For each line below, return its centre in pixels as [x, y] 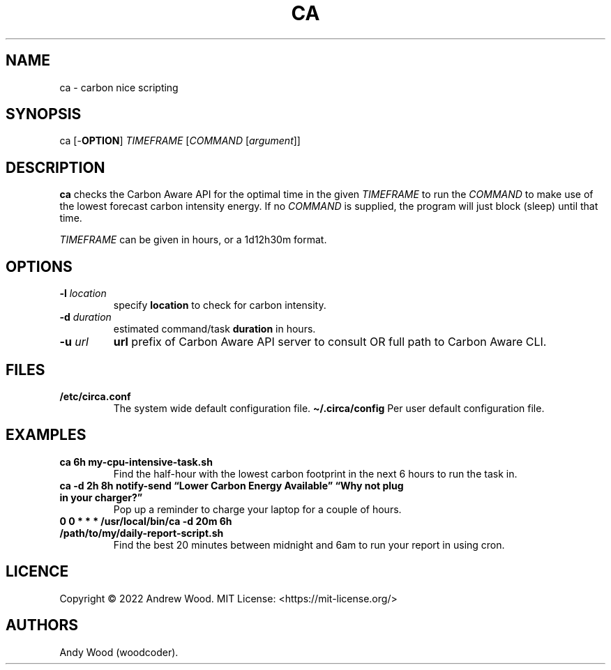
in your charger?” [101, 497]
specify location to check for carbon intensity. [220, 305]
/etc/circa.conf [95, 396]
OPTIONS [39, 266]
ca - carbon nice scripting [119, 87]
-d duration [85, 317]
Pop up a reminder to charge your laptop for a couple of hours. [257, 509]
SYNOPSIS [44, 114]
